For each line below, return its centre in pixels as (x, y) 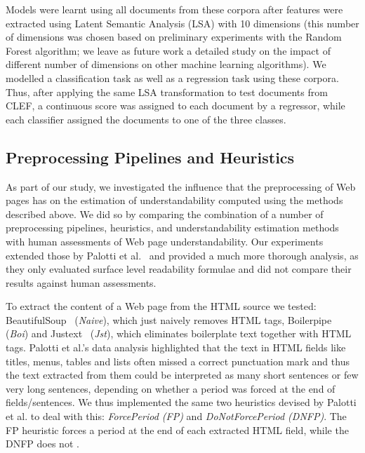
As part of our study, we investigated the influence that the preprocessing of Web (181, 186)
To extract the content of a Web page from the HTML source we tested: (161, 306)
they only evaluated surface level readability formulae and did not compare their (179, 269)
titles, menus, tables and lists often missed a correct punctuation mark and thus (178, 361)
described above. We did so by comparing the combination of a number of (165, 214)
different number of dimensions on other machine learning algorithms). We (166, 64)
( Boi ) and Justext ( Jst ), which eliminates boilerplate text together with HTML (179, 333)
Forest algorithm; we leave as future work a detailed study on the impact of (168, 50)
